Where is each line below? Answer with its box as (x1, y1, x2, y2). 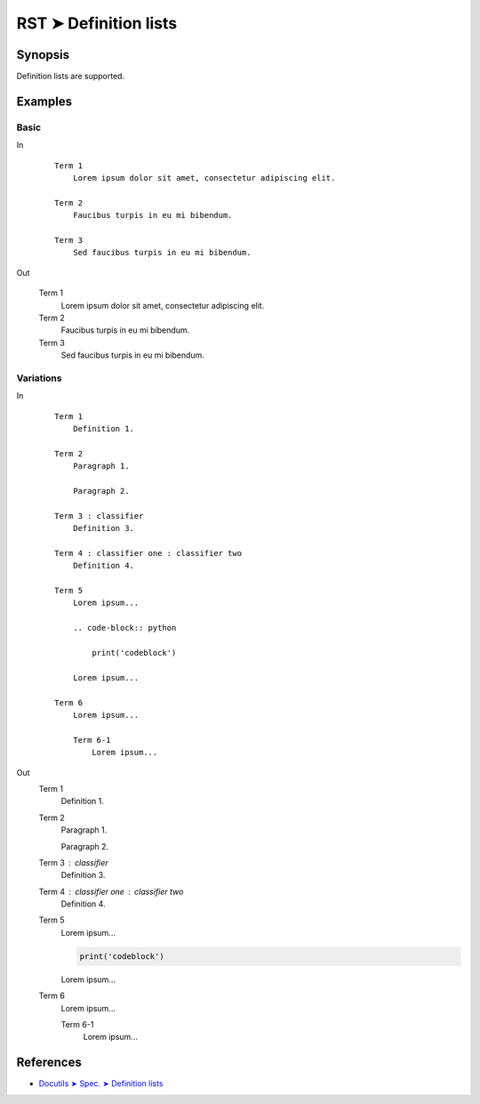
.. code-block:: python (72, 623, 177, 633)
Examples (16, 93, 73, 109)
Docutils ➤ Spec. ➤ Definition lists (38, 1078, 164, 1089)
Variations (16, 372, 62, 384)
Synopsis (16, 47, 70, 62)
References (16, 1055, 82, 1070)
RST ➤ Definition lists (16, 13, 178, 33)
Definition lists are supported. (16, 71, 124, 82)
